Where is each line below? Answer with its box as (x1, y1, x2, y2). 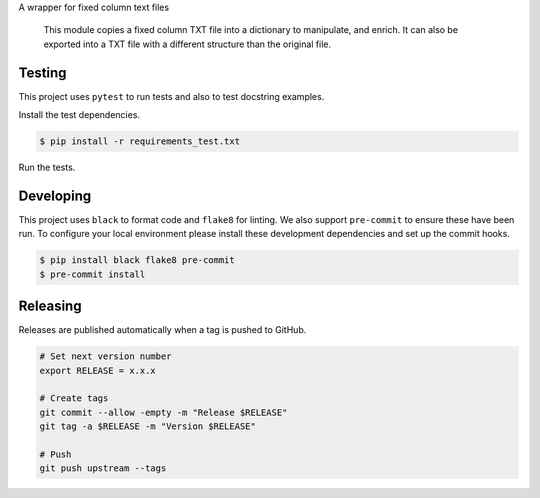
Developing (18, 187, 92, 204)
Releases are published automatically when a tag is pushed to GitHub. (18, 324, 307, 336)
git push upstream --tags (39, 463, 167, 474)
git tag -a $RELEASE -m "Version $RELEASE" (39, 421, 257, 432)
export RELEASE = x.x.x (39, 365, 157, 376)
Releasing (18, 298, 82, 315)
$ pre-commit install (39, 268, 146, 280)
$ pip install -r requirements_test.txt (39, 136, 240, 147)
